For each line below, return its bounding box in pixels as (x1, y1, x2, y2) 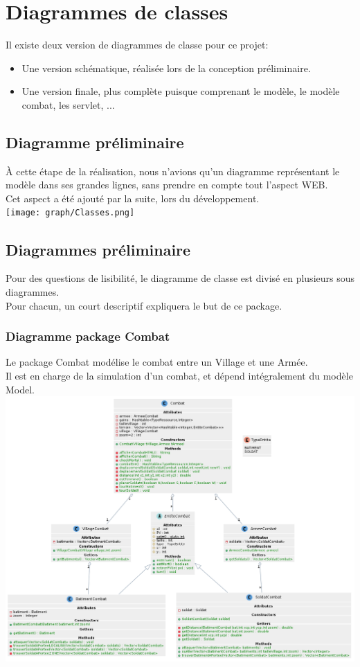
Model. (6, 382, 35, 396)
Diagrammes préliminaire (6, 238, 191, 260)
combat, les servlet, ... (21, 97, 115, 112)
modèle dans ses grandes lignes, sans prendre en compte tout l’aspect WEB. (6, 177, 328, 192)
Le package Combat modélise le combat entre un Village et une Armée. (6, 355, 308, 369)
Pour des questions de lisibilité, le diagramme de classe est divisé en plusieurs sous (6, 271, 355, 285)
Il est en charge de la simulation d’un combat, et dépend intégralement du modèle (6, 368, 353, 382)
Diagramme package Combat (6, 328, 170, 345)
